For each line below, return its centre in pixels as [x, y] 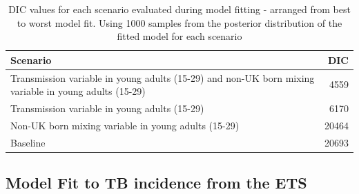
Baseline [28, 142]
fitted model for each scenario [179, 36]
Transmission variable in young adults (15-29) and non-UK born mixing [163, 77]
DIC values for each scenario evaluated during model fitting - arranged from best [179, 9]
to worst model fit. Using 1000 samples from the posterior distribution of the [179, 22]
